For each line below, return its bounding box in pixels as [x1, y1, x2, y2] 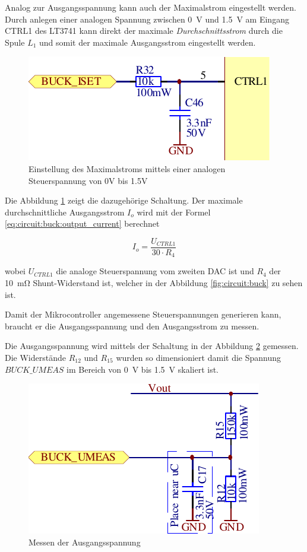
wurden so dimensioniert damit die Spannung [116, 351, 281, 364]
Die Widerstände [5, 351, 66, 364]
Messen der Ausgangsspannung [29, 535, 141, 548]
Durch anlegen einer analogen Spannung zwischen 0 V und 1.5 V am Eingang [5, 12, 289, 25]
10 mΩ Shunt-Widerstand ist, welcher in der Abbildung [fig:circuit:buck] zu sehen [5, 277, 303, 289]
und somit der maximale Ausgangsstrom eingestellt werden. [39, 36, 256, 48]
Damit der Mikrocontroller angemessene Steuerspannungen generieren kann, [5, 308, 281, 321]
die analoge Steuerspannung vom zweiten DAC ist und [56, 265, 254, 277]
